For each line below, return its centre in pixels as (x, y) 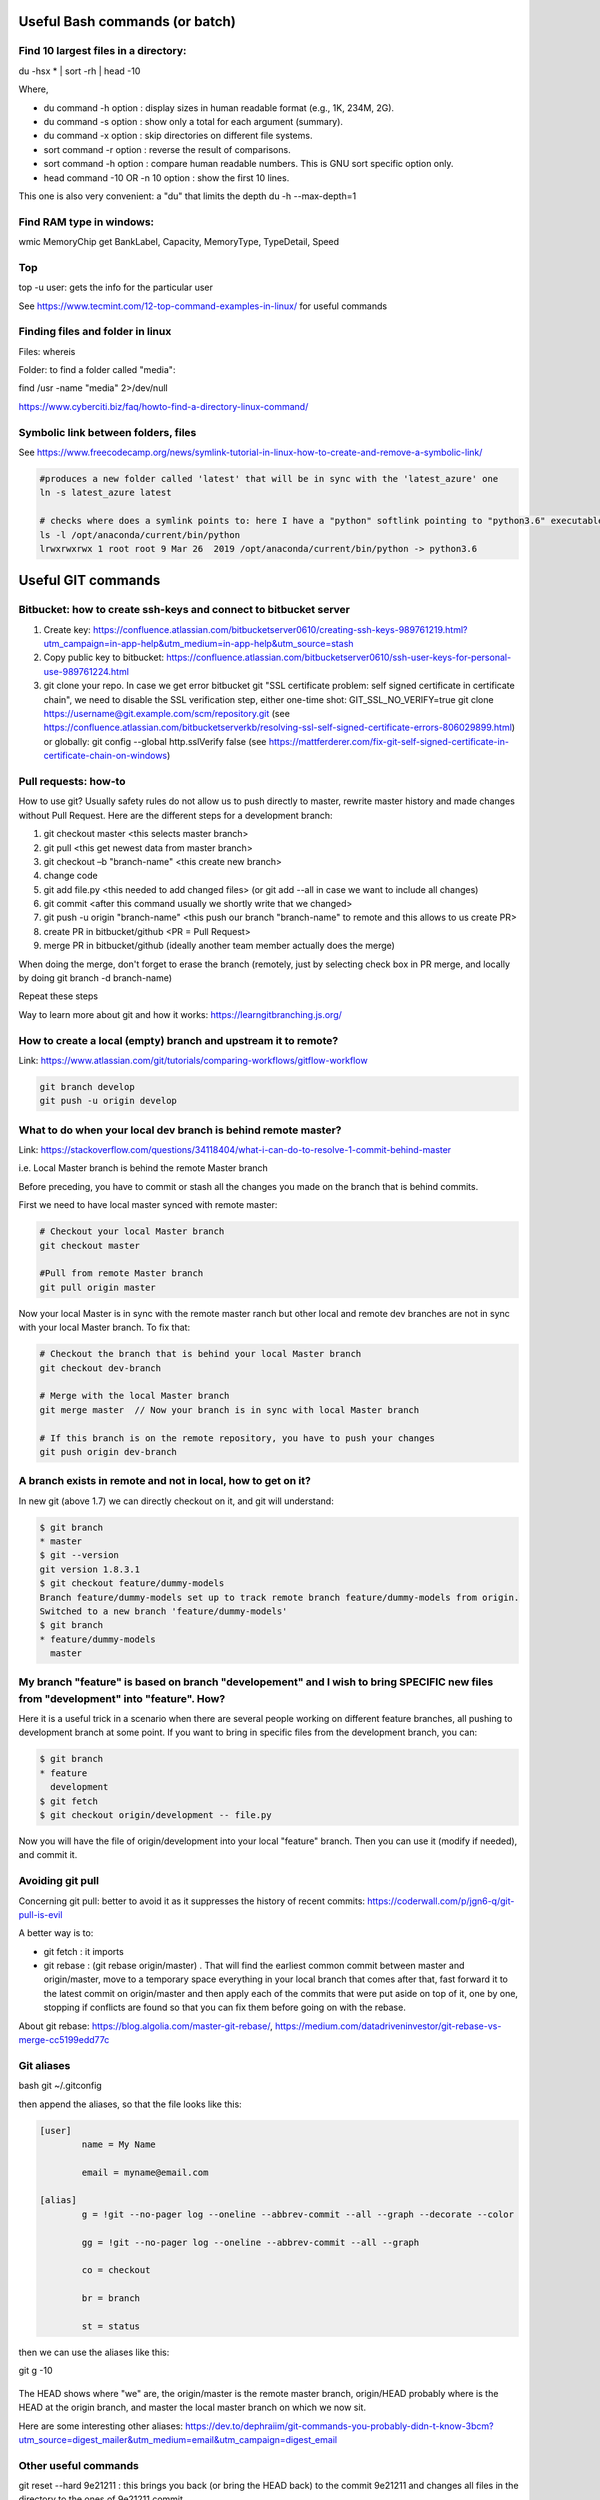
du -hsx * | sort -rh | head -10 (79, 71)
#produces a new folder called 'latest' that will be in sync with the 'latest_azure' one (269, 478)
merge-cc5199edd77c (64, 2040)
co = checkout (116, 2270)
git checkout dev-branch (100, 1368)
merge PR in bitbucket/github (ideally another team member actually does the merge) (219, 946)
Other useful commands (78, 2465)
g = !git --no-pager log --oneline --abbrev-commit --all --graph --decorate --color (298, 2214)
